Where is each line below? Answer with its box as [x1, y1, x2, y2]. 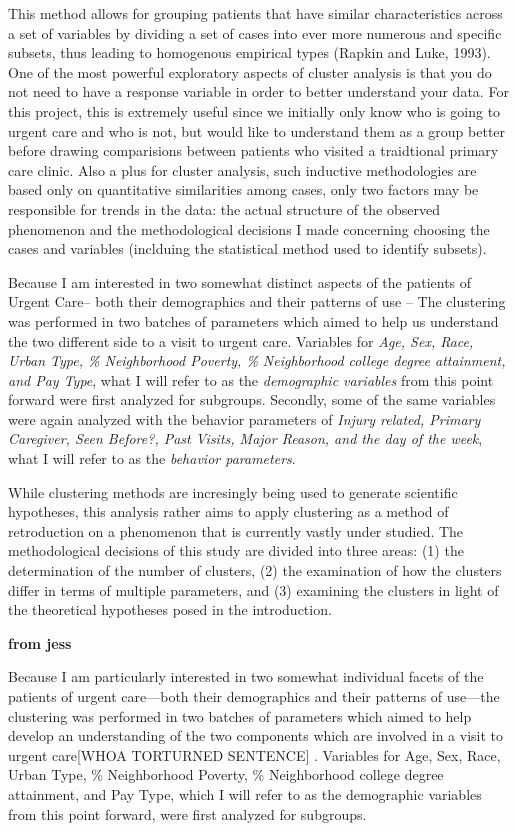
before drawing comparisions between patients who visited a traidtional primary [8, 140, 499, 161]
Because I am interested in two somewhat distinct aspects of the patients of [8, 271, 472, 292]
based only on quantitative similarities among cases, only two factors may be [8, 179, 479, 200]
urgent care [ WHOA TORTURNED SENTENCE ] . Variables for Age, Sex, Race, [8, 744, 501, 765]
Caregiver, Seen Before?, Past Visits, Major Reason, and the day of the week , [8, 428, 483, 449]
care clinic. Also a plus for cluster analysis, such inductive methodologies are [8, 159, 477, 180]
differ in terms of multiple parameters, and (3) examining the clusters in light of [8, 579, 499, 600]
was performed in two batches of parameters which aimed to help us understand [8, 310, 499, 331]
